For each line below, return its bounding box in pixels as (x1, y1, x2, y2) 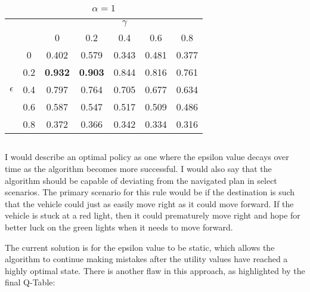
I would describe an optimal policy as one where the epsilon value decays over (5, 150, 289, 163)
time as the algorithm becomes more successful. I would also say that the (5, 162, 272, 174)
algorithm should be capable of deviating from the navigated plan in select (5, 174, 277, 186)
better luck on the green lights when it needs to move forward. (5, 220, 233, 233)
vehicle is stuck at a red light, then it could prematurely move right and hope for (5, 209, 300, 222)
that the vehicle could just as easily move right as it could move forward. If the (5, 197, 294, 210)
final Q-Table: (5, 276, 55, 288)
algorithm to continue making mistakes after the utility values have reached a (5, 253, 288, 265)
